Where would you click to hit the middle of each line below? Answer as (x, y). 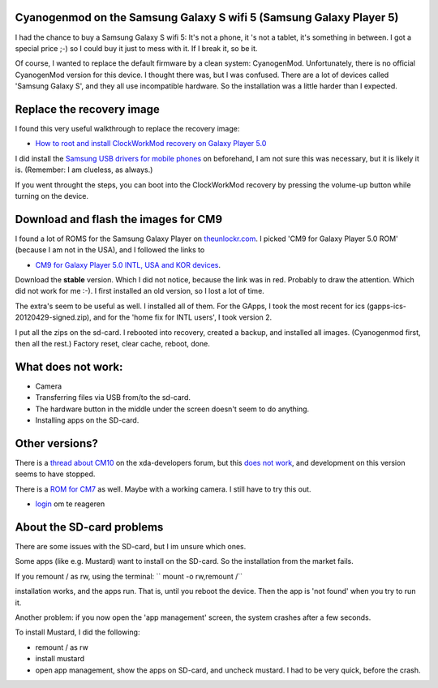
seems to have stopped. (55, 474)
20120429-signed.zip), (54, 317)
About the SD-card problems (89, 527)
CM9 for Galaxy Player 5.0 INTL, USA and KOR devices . (128, 264)
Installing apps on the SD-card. (87, 420)
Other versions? (57, 443)
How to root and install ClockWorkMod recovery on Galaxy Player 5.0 (151, 144)
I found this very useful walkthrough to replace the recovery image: (127, 128)
